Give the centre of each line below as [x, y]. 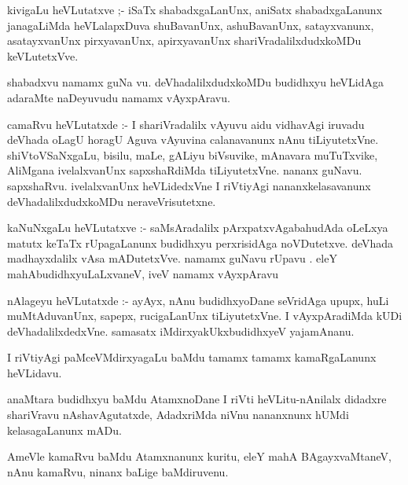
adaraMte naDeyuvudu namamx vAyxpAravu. [119, 97]
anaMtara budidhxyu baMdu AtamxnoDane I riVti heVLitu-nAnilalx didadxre [197, 399]
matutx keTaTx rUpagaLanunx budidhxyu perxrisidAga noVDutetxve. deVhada [200, 242]
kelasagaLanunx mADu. [64, 430]
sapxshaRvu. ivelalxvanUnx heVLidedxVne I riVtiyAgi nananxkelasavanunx [189, 185]
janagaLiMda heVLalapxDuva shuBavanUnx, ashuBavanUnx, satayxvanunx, [191, 25]
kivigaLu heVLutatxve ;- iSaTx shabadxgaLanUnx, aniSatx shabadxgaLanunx [195, 9]
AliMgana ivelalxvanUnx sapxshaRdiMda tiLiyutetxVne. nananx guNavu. [185, 170]
